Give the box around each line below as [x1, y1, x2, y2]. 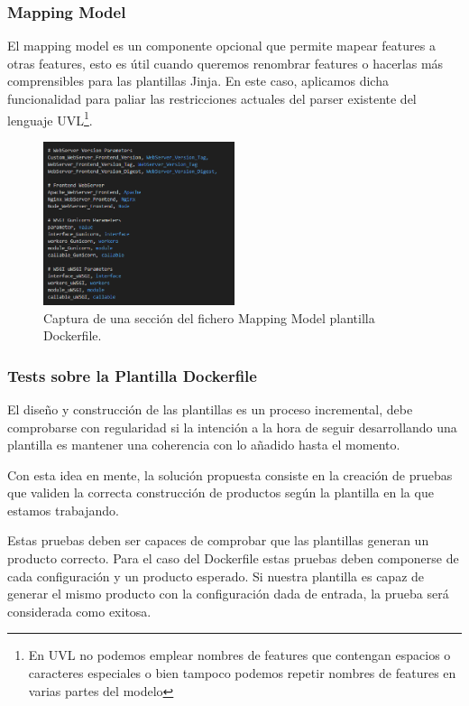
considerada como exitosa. [7, 601, 152, 620]
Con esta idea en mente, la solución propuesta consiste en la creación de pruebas [7, 465, 453, 484]
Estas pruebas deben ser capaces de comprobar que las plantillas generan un [7, 531, 429, 550]
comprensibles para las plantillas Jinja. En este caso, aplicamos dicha [7, 71, 389, 90]
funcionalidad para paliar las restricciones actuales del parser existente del [7, 89, 417, 107]
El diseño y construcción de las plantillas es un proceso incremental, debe [7, 399, 413, 418]
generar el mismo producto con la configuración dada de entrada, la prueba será [7, 584, 449, 603]
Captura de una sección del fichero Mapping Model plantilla [43, 308, 375, 327]
